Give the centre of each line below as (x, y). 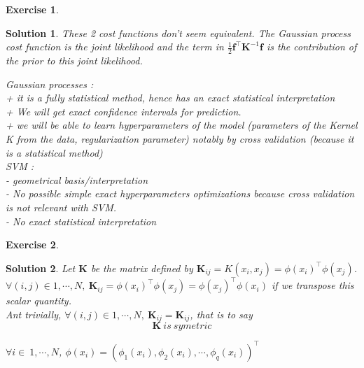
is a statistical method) (54, 152)
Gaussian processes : (50, 84)
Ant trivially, (34, 314)
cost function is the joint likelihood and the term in (115, 47)
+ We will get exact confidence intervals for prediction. (124, 111)
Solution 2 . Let (41, 268)
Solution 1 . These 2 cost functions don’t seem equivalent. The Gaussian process (178, 33)
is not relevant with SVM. (61, 207)
